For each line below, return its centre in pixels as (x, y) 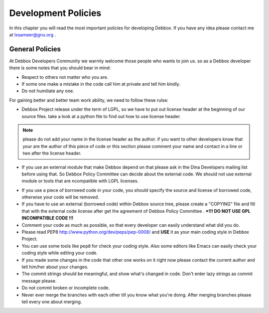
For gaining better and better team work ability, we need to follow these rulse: (89, 100)
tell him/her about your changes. (55, 267)
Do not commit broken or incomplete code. (66, 288)
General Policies (35, 49)
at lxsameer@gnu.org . (33, 34)
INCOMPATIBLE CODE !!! (48, 218)
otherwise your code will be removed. (60, 197)
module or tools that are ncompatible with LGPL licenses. (80, 181)
